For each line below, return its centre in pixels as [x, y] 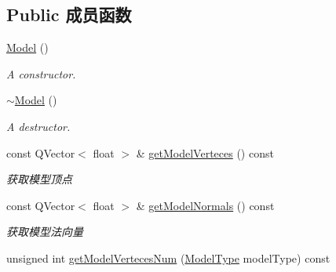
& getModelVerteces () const [205, 152]
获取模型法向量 [45, 232]
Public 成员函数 [69, 15]
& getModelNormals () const [205, 205]
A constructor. [41, 73]
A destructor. [38, 126]
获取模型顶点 [39, 179]
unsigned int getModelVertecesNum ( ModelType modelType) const [168, 257]
